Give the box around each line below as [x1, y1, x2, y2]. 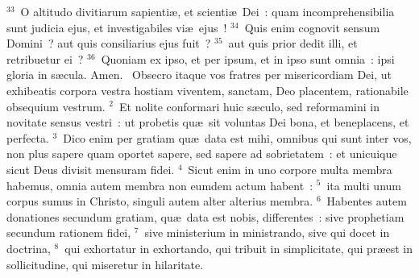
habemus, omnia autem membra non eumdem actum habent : [6, 176, 313, 193]
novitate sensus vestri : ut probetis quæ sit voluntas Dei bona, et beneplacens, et [6, 114, 409, 131]
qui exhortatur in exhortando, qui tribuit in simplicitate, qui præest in [64, 239, 413, 256]
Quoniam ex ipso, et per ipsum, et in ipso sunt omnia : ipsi [101, 50, 395, 67]
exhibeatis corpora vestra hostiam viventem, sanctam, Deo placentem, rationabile [6, 81, 409, 98]
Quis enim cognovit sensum [244, 19, 380, 35]
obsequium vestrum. [6, 98, 106, 114]
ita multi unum [326, 176, 401, 193]
